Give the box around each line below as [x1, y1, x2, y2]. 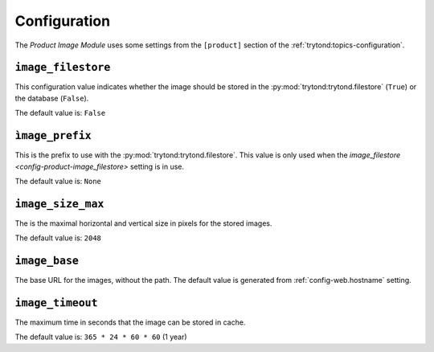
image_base [14, 254, 80, 268]
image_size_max [14, 197, 104, 211]
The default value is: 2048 [14, 233, 102, 243]
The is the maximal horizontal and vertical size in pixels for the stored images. [14, 218, 272, 228]
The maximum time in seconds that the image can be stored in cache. [14, 317, 246, 327]
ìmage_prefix [14, 129, 92, 142]
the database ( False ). [14, 93, 89, 103]
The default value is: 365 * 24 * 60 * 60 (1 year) [14, 332, 188, 342]
